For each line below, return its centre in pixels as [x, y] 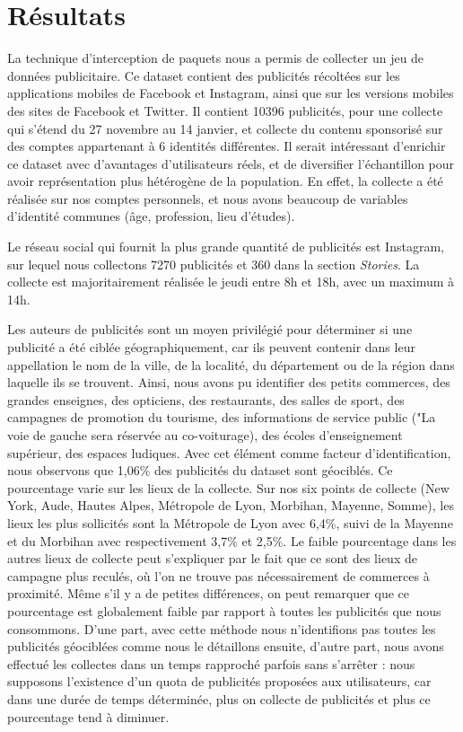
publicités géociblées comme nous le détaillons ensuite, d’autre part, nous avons [226, 646]
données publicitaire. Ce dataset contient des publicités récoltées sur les [204, 75]
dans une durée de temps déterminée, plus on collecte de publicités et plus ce [219, 698]
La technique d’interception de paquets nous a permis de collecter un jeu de [216, 58]
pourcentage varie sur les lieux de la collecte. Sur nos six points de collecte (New [228, 487]
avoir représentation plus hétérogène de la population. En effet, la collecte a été [225, 181]
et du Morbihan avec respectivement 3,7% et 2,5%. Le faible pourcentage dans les [232, 540]
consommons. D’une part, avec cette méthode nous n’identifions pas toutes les [222, 628]
